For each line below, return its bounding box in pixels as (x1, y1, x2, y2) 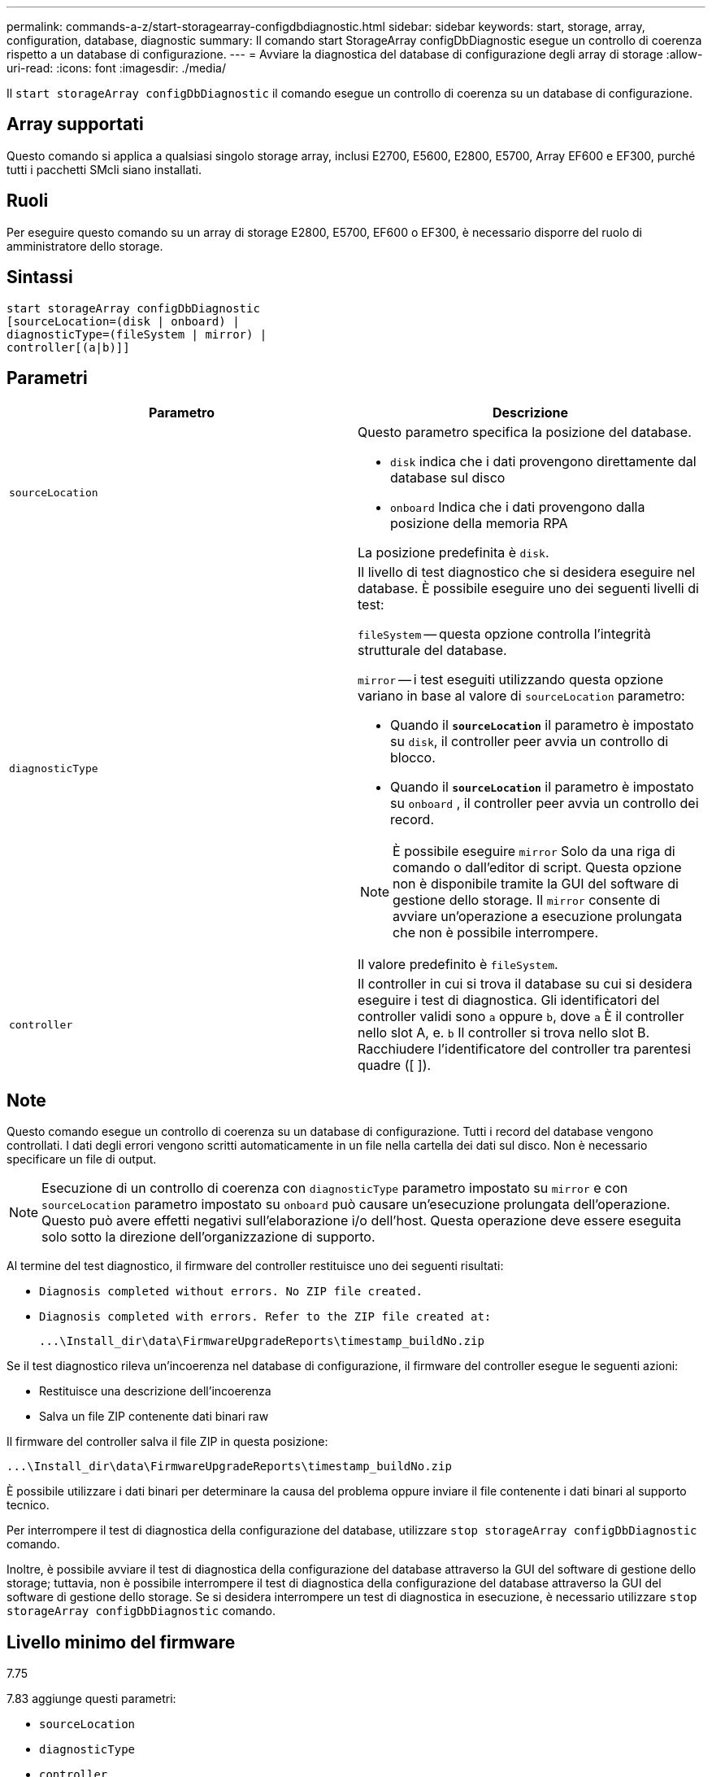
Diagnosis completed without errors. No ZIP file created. (39, 1285, 423, 1299)
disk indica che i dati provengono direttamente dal (390, 453, 697, 470)
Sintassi (7, 267, 73, 288)
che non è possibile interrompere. (393, 924, 599, 941)
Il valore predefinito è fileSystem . (358, 956, 558, 973)
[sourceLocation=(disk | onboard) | (7, 314, 240, 328)
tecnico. (7, 1498, 50, 1513)
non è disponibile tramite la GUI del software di (393, 875, 679, 893)
